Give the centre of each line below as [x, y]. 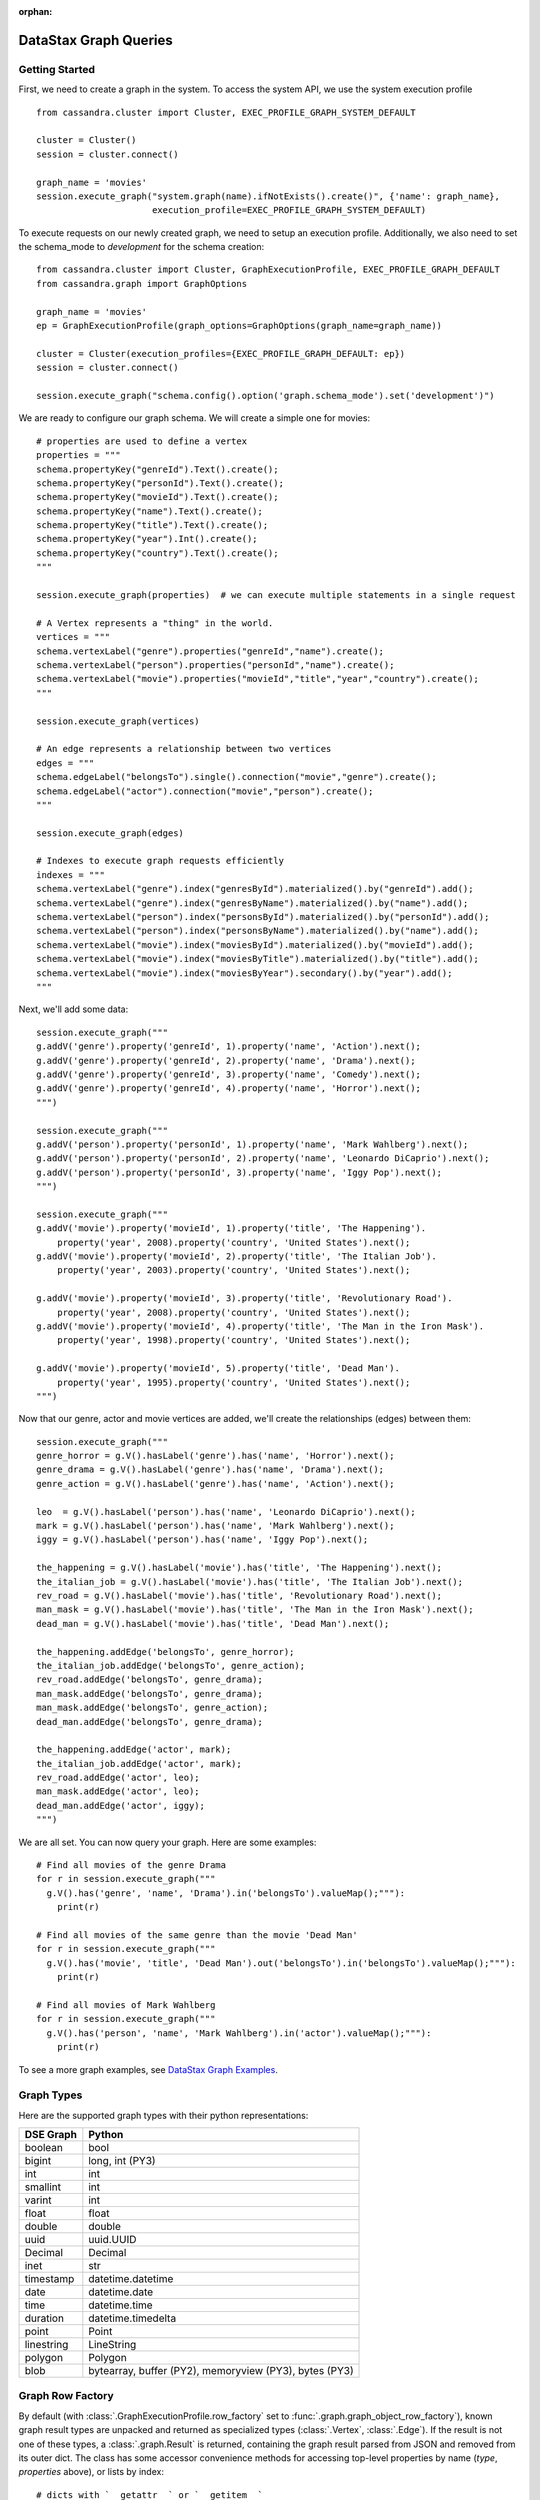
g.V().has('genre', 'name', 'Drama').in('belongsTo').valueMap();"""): [226, 1893]
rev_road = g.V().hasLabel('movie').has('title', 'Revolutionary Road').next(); [239, 1595]
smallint [43, 2187]
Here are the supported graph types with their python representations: [163, 2115]
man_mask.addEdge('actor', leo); [118, 1791]
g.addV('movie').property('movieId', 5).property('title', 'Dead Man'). [218, 1368]
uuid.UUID [112, 2240]
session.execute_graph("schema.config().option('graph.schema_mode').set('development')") [265, 395]
